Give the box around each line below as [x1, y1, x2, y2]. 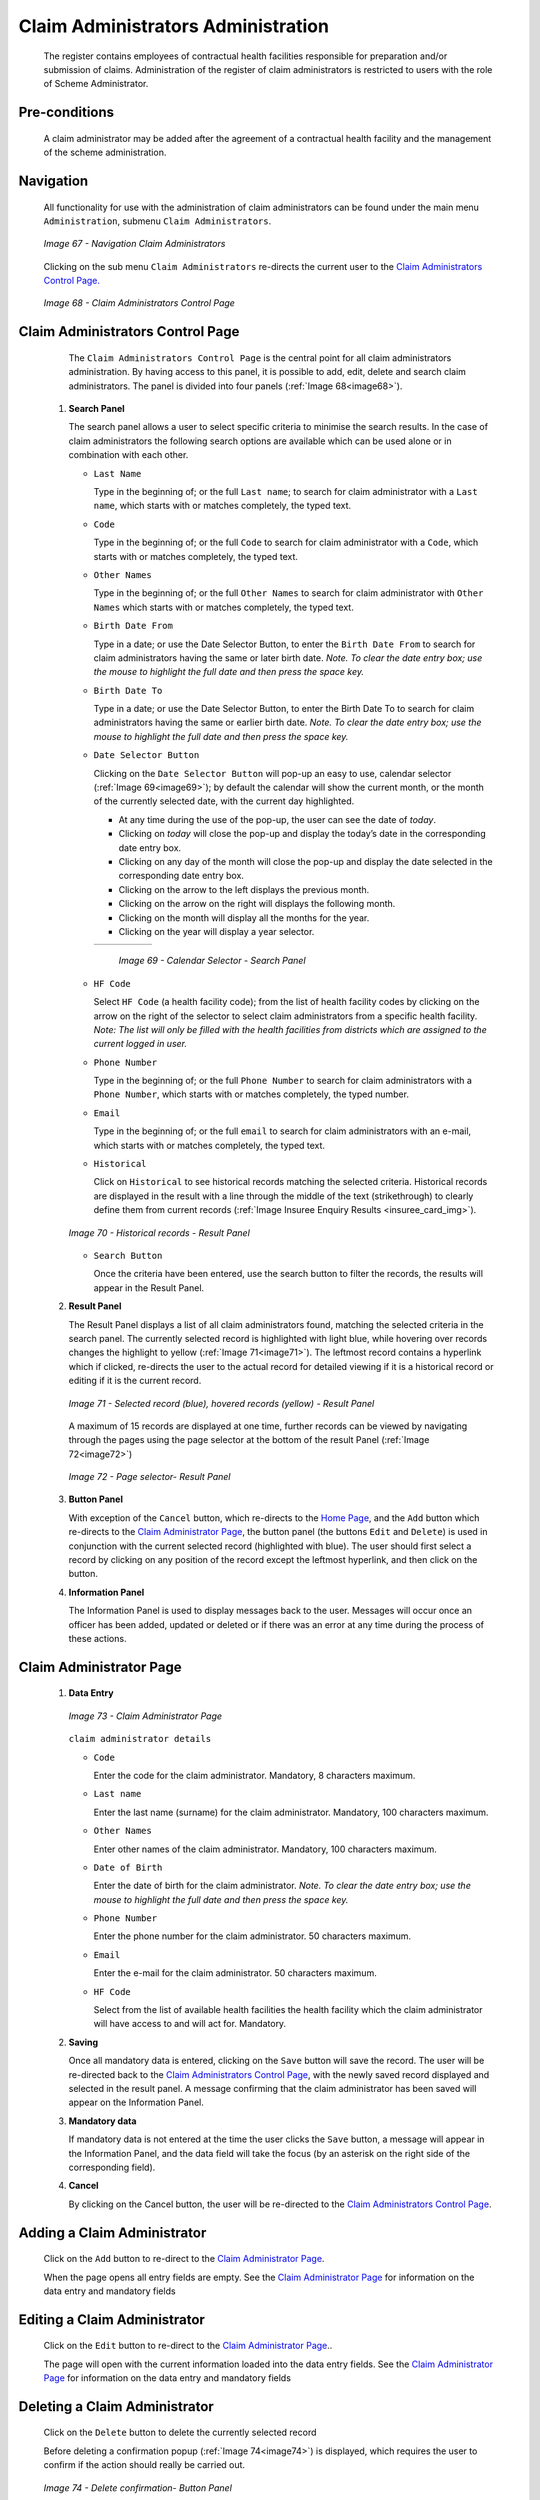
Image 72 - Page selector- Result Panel [68, 1471, 231, 1483]
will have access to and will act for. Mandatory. [93, 2018, 287, 2030]
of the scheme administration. [43, 146, 167, 159]
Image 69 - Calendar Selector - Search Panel [118, 955, 306, 967]
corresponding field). [68, 2161, 156, 2173]
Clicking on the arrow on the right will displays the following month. [118, 898, 396, 910]
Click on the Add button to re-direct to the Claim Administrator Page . [43, 2253, 325, 2265]
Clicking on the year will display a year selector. [118, 925, 315, 937]
